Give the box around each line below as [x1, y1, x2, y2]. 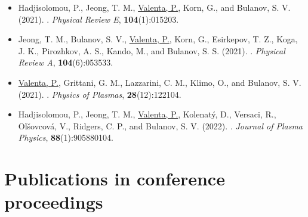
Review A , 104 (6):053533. [18, 56, 113, 69]
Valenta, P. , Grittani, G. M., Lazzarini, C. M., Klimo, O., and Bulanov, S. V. [18, 76, 301, 88]
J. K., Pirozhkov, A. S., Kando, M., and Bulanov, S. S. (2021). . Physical [18, 44, 285, 57]
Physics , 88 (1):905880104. [18, 131, 113, 144]
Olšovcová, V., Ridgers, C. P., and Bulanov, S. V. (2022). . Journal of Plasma [18, 119, 303, 132]
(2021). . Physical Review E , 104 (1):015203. [18, 13, 179, 25]
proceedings [4, 190, 103, 214]
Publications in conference [4, 166, 225, 191]
